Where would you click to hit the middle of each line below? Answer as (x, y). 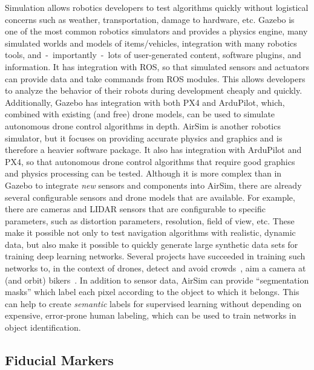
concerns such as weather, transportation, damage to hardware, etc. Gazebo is (150, 19)
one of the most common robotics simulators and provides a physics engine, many (156, 31)
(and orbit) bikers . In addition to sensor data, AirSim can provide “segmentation (157, 280)
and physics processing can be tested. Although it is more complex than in (143, 173)
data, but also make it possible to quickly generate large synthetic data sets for (152, 244)
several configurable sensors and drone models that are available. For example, (150, 197)
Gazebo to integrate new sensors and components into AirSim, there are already (153, 185)
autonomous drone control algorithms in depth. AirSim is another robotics (143, 125)
